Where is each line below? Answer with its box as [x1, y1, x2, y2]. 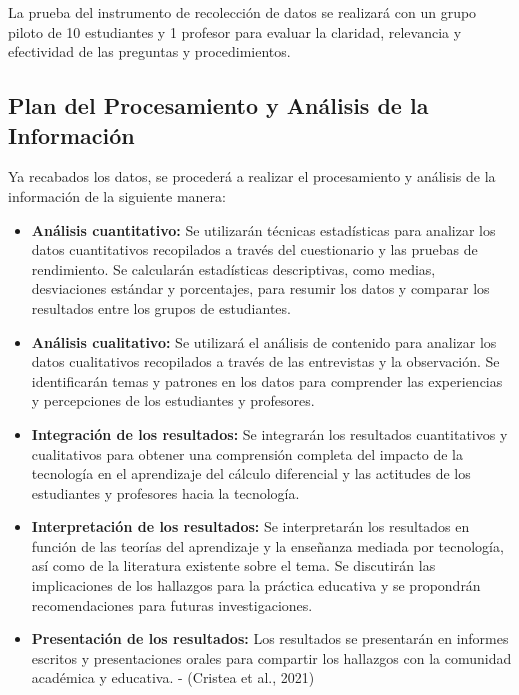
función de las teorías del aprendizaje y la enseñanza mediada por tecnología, [31, 535, 504, 556]
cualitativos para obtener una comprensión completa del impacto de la [31, 443, 463, 464]
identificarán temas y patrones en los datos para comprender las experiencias [31, 370, 503, 391]
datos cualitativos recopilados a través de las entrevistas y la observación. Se [31, 351, 500, 372]
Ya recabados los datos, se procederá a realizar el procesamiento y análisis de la [8, 166, 496, 187]
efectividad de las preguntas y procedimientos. [8, 41, 291, 62]
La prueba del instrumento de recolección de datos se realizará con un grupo [8, 2, 477, 22]
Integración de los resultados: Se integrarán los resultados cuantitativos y [31, 423, 508, 444]
